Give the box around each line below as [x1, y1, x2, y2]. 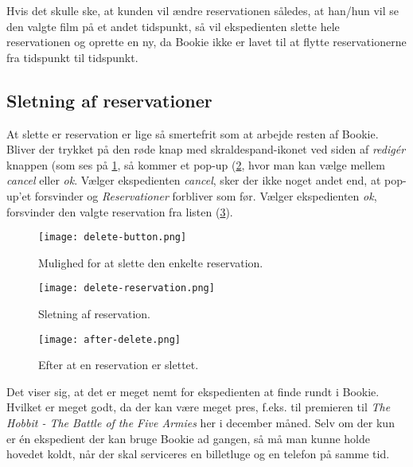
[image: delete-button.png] [38, 232, 187, 243]
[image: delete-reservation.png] [38, 282, 215, 294]
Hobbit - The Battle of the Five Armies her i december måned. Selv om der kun [6, 414, 395, 431]
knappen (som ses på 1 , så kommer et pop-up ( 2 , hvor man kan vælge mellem [6, 156, 385, 173]
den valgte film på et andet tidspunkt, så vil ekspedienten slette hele [6, 18, 340, 34]
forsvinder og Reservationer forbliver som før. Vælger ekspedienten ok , [34, 187, 377, 204]
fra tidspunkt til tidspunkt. [6, 49, 138, 65]
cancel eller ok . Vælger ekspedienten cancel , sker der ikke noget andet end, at [6, 172, 381, 189]
